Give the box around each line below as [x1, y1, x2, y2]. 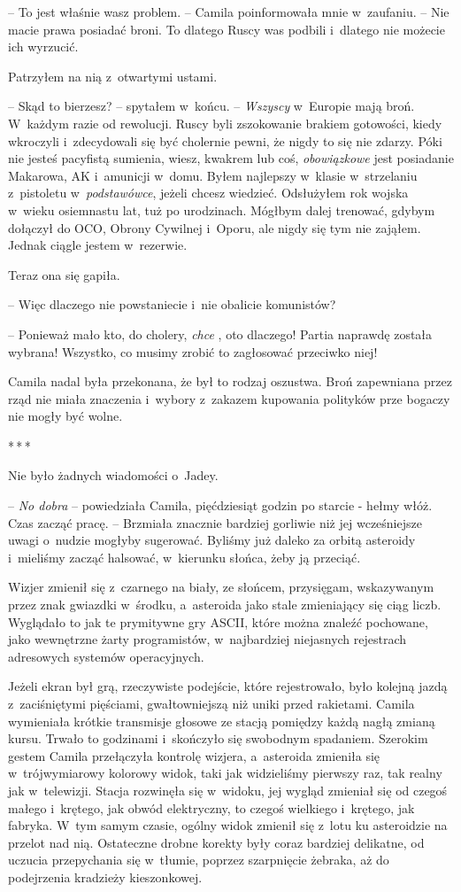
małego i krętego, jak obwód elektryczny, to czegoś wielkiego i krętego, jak [8, 798, 415, 817]
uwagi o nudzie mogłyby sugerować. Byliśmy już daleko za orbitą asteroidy [8, 531, 416, 549]
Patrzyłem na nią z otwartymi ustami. [8, 66, 218, 85]
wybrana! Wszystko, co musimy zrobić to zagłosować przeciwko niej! [8, 342, 378, 361]
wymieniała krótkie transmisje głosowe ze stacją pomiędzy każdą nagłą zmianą [8, 711, 435, 730]
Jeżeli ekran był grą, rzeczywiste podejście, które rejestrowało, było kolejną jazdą [8, 677, 448, 695]
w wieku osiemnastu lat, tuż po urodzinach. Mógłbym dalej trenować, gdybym [8, 200, 435, 219]
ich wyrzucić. [8, 37, 79, 56]
